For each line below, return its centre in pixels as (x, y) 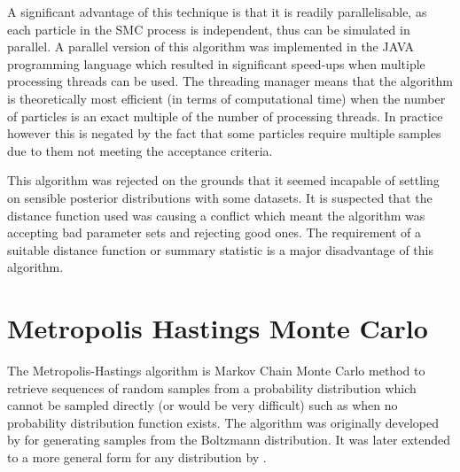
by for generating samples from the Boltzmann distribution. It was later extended (229, 440)
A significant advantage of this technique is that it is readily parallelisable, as (217, 12)
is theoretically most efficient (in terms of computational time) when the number (226, 98)
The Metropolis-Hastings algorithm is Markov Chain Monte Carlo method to (216, 371)
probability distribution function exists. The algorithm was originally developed (223, 422)
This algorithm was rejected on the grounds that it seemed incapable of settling (223, 180)
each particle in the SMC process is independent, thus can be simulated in (209, 29)
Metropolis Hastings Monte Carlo (218, 328)
